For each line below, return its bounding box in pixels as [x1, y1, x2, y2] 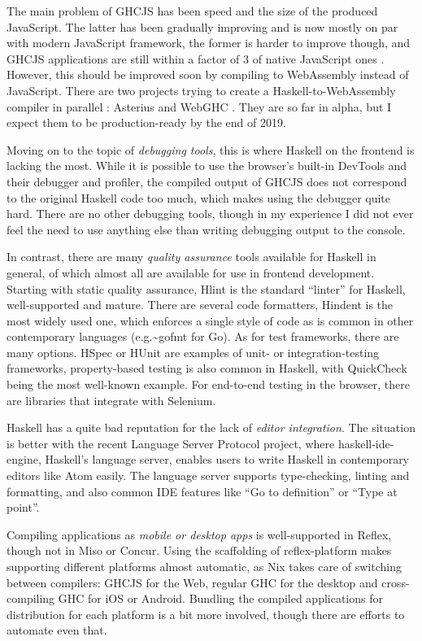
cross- [381, 573, 410, 591]
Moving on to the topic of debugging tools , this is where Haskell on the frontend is [7, 141, 415, 158]
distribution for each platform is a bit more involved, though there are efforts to [7, 605, 405, 622]
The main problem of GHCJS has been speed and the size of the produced [7, 2, 378, 19]
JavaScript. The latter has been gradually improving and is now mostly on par [7, 18, 398, 35]
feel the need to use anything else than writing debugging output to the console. [7, 220, 406, 238]
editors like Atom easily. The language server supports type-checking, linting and [7, 467, 410, 484]
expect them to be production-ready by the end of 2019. [7, 114, 286, 131]
